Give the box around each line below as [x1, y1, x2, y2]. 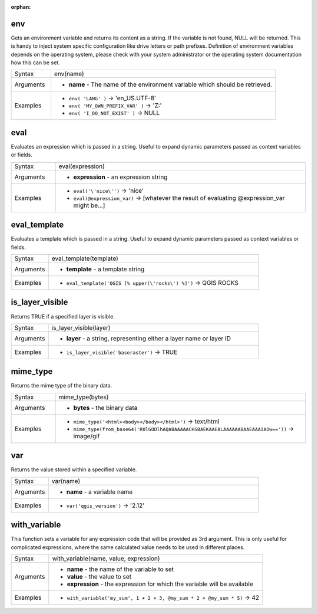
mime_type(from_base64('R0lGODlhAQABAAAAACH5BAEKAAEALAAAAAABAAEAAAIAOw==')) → [73, 425, 294, 433]
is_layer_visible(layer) [51, 323, 111, 331]
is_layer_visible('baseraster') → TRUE [66, 348, 178, 356]
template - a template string [66, 265, 145, 274]
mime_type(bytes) [58, 393, 109, 401]
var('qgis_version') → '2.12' [66, 501, 145, 510]
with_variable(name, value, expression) [52, 554, 160, 563]
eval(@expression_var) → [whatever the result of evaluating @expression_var [73, 193, 285, 202]
